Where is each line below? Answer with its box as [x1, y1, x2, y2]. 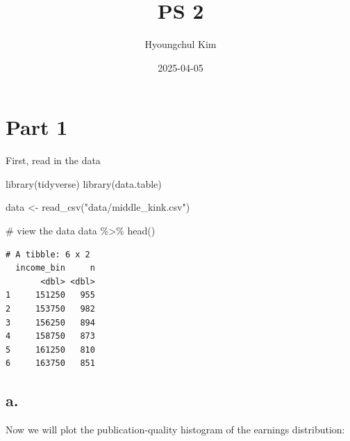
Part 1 [6, 113, 68, 141]
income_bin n [15, 263, 95, 273]
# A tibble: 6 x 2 [6, 249, 90, 259]
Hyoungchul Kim [144, 37, 217, 51]
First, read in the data [6, 153, 101, 168]
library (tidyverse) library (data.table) [6, 176, 162, 191]
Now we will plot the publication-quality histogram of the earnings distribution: [6, 422, 345, 437]
